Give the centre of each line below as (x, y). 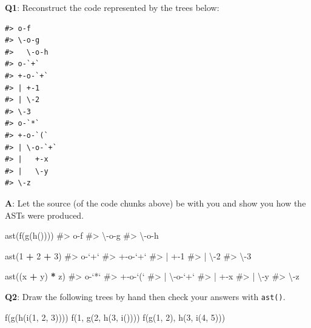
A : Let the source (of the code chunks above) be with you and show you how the (155, 203)
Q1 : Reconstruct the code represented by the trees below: (112, 7)
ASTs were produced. (45, 215)
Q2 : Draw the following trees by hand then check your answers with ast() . (145, 296)
